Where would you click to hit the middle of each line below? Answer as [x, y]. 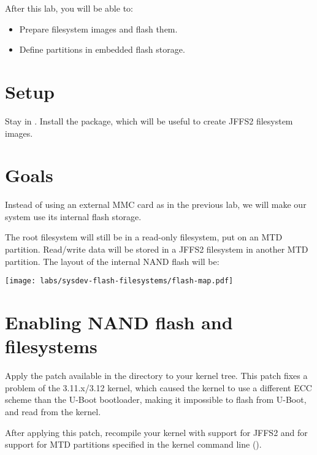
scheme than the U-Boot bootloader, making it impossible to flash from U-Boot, [156, 400]
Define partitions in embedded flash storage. [102, 49]
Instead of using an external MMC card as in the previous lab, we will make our [156, 205]
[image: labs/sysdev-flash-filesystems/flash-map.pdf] [119, 281]
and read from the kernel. [53, 411]
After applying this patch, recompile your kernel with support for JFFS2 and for [156, 432]
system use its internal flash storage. [73, 216]
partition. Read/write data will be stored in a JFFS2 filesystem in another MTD [157, 249]
